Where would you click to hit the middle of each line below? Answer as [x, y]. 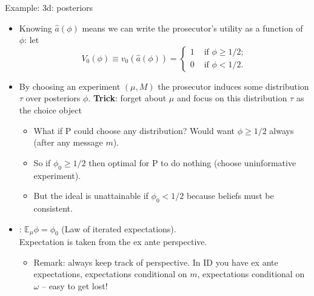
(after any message [68, 142]
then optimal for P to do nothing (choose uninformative [192, 162]
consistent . [53, 208]
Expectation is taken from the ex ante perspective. [113, 241]
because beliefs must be [230, 196]
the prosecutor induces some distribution [233, 86]
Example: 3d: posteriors [49, 7]
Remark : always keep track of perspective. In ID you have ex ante [156, 262]
